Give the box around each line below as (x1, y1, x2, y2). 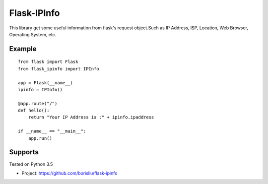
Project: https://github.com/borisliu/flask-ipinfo (21, 170, 118, 176)
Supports (9, 148, 39, 156)
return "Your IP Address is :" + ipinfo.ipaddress (28, 115, 154, 120)
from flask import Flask (18, 59, 78, 64)
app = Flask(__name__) (18, 80, 73, 85)
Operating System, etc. (9, 31, 57, 37)
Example (9, 45, 37, 53)
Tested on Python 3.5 (9, 161, 53, 167)
